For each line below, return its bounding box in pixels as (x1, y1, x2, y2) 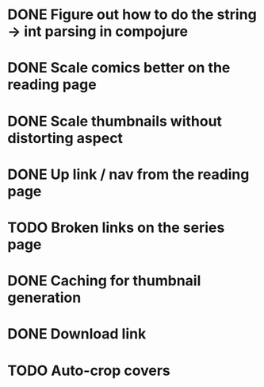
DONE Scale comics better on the (7, 59, 231, 77)
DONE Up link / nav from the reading (7, 165, 250, 184)
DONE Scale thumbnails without (7, 112, 223, 130)
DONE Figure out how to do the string (7, 6, 257, 24)
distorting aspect (7, 129, 124, 147)
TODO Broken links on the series (7, 219, 225, 236)
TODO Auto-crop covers (7, 362, 171, 379)
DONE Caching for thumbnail (7, 272, 201, 290)
